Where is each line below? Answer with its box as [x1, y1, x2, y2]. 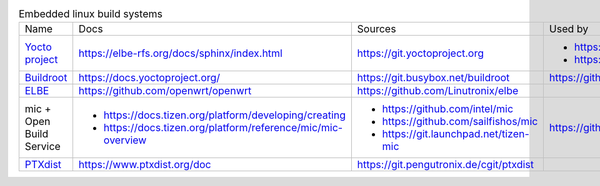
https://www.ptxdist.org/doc [78, 158, 212, 172]
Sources [356, 22, 397, 36]
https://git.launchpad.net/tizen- [381, 127, 530, 141]
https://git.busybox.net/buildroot [356, 71, 510, 85]
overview [103, 133, 147, 147]
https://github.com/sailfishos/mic [381, 115, 539, 129]
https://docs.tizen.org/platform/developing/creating [103, 108, 347, 122]
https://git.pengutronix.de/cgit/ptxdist [356, 158, 535, 172]
